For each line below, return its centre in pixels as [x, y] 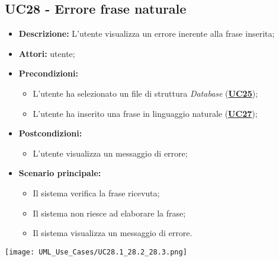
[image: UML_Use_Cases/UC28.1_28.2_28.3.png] [96, 252]
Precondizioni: [48, 73]
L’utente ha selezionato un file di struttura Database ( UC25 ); [145, 93]
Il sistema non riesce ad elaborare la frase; [109, 213]
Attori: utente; [47, 53]
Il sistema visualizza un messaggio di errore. [113, 233]
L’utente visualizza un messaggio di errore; [110, 153]
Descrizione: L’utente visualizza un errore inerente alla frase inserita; [147, 34]
